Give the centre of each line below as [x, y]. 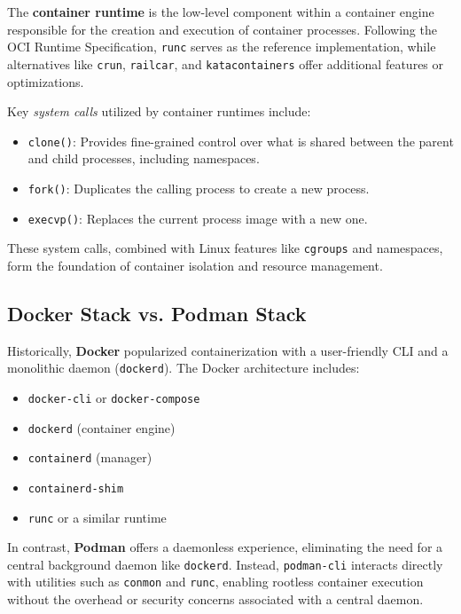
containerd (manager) [90, 457]
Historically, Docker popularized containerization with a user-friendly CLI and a [228, 350]
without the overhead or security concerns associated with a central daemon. [215, 599]
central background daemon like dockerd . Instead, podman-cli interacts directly [225, 564]
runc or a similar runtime [97, 517]
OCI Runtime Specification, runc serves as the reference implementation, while [222, 47]
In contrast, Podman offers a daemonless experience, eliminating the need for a [225, 547]
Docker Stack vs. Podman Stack [157, 313]
